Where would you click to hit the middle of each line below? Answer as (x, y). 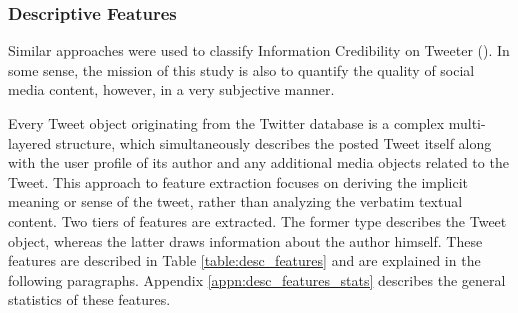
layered (30, 142)
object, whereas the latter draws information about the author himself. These (245, 240)
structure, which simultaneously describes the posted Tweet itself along (273, 142)
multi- (467, 123)
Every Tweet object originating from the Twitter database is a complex (226, 123)
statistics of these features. (89, 299)
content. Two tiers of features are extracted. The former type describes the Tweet (257, 220)
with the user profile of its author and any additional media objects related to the (258, 162)
